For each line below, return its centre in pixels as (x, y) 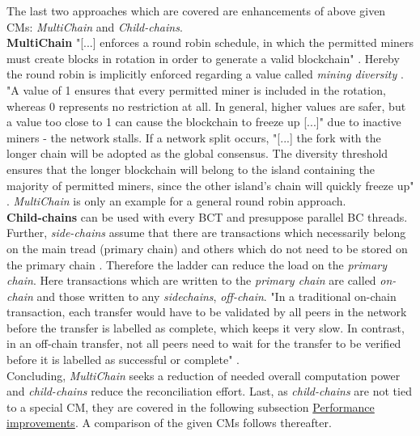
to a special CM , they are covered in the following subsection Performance (191, 406)
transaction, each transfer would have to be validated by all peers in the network (207, 312)
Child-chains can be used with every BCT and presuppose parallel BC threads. (207, 216)
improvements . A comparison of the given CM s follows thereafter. (169, 423)
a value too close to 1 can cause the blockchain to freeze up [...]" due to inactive (204, 122)
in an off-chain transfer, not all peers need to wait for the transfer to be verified (204, 343)
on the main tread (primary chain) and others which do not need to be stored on (207, 248)
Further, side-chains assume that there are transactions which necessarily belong (206, 233)
